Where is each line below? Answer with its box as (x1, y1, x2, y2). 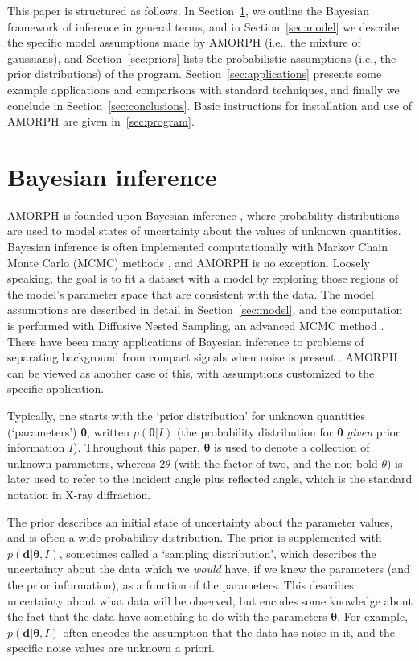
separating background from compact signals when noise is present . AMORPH (7, 349, 398, 366)
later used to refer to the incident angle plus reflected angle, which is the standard (7, 470, 413, 487)
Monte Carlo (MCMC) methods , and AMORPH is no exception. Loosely (7, 254, 370, 271)
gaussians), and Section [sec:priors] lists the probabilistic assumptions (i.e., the (7, 49, 396, 66)
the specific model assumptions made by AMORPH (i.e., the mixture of (7, 34, 361, 51)
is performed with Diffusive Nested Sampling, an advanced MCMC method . (7, 317, 384, 334)
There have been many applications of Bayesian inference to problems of (7, 333, 364, 349)
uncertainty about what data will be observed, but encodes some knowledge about (7, 592, 413, 609)
